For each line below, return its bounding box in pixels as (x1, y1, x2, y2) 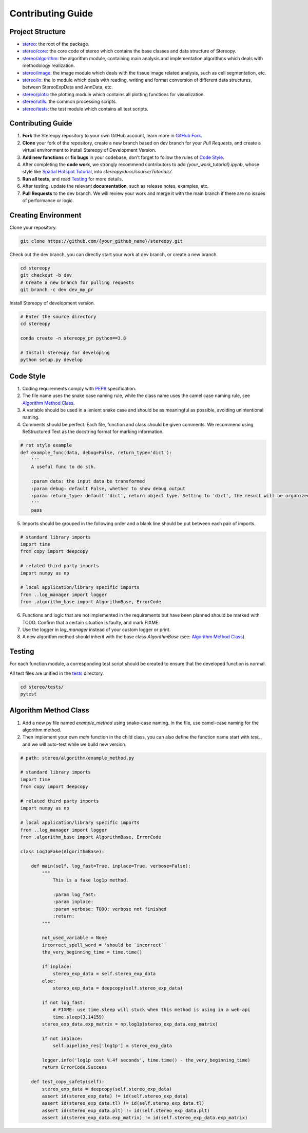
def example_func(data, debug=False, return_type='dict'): (20, 449, 172, 455)
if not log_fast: (42, 999, 86, 1005)
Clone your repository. (9, 224, 57, 230)
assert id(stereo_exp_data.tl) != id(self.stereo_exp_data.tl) (42, 1101, 205, 1106)
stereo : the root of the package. (22, 41, 90, 47)
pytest (20, 691, 37, 697)
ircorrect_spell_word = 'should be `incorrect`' (42, 942, 167, 948)
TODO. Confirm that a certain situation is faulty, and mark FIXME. (22, 619, 160, 625)
